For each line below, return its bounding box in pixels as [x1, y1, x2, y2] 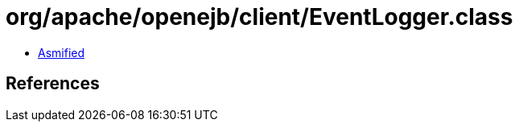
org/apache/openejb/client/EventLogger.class [6, 3, 513, 31]
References [6, 73, 100, 94]
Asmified [38, 45, 85, 60]
